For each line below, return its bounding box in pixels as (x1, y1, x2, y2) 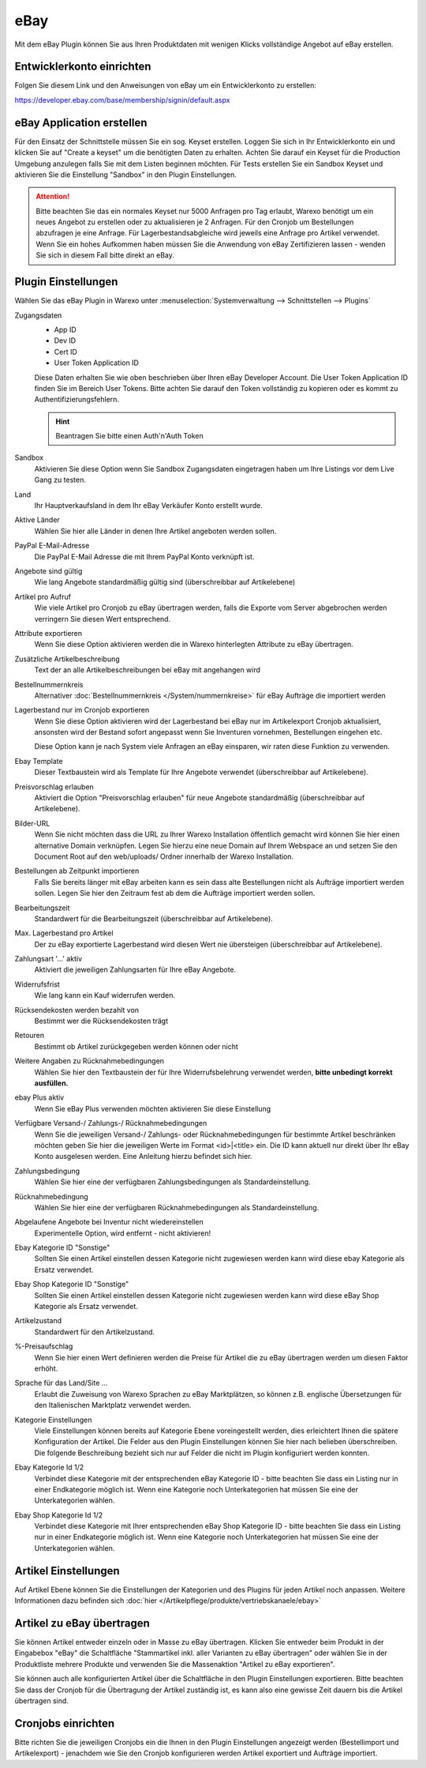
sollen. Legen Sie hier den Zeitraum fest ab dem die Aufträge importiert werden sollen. (34, 889, 316, 898)
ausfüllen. (34, 1078, 69, 1088)
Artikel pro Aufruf (14, 592, 71, 601)
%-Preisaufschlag (14, 1341, 73, 1351)
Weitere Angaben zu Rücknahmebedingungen (14, 1056, 165, 1066)
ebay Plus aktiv (14, 1093, 65, 1102)
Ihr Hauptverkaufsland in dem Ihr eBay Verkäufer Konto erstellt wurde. (34, 501, 263, 510)
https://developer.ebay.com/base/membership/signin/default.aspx (14, 95, 230, 104)
